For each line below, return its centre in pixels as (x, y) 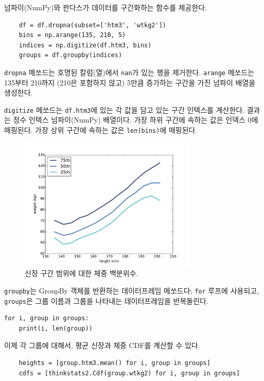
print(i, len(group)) (56, 328)
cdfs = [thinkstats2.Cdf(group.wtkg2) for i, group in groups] (129, 373)
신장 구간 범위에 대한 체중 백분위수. (82, 273)
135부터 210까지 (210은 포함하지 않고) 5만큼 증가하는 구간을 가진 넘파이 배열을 (130, 82)
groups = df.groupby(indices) (71, 55)
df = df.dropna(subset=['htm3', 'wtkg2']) (92, 25)
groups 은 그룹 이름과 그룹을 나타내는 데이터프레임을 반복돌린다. (106, 300)
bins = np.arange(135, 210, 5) (72, 35)
